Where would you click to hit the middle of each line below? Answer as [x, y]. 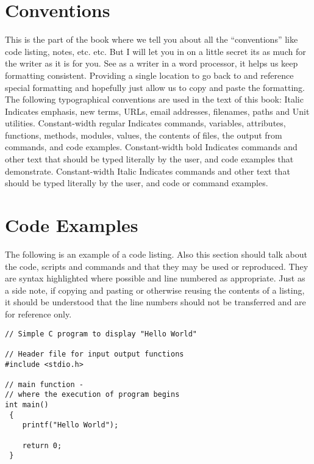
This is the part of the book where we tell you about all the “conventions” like [152, 39]
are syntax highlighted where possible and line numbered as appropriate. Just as [155, 278]
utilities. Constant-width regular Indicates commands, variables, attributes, [145, 123]
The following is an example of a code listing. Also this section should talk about [156, 254]
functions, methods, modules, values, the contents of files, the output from [144, 135]
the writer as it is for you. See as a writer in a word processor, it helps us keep [152, 63]
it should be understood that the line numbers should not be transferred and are [155, 302]
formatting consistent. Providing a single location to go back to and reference [149, 75]
